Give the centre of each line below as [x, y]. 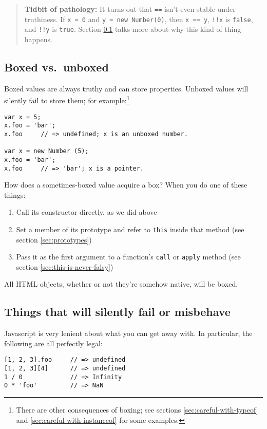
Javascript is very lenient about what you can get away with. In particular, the [128, 333]
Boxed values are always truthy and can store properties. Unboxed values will [126, 88]
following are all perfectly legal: [53, 343]
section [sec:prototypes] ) [54, 239]
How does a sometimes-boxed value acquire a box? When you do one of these [126, 185]
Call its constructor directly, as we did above [87, 212]
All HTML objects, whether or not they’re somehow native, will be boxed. [121, 284]
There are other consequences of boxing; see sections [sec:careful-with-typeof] [137, 410]
